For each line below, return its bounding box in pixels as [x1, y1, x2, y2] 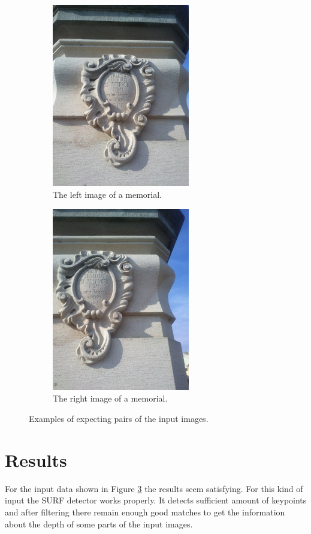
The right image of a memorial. [53, 392, 168, 405]
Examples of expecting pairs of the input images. [29, 412, 209, 425]
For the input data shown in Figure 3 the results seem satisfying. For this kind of [5, 482, 303, 494]
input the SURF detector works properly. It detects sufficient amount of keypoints [5, 494, 307, 506]
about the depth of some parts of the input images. [5, 517, 193, 530]
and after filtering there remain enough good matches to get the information [5, 505, 285, 518]
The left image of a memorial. [53, 188, 162, 200]
